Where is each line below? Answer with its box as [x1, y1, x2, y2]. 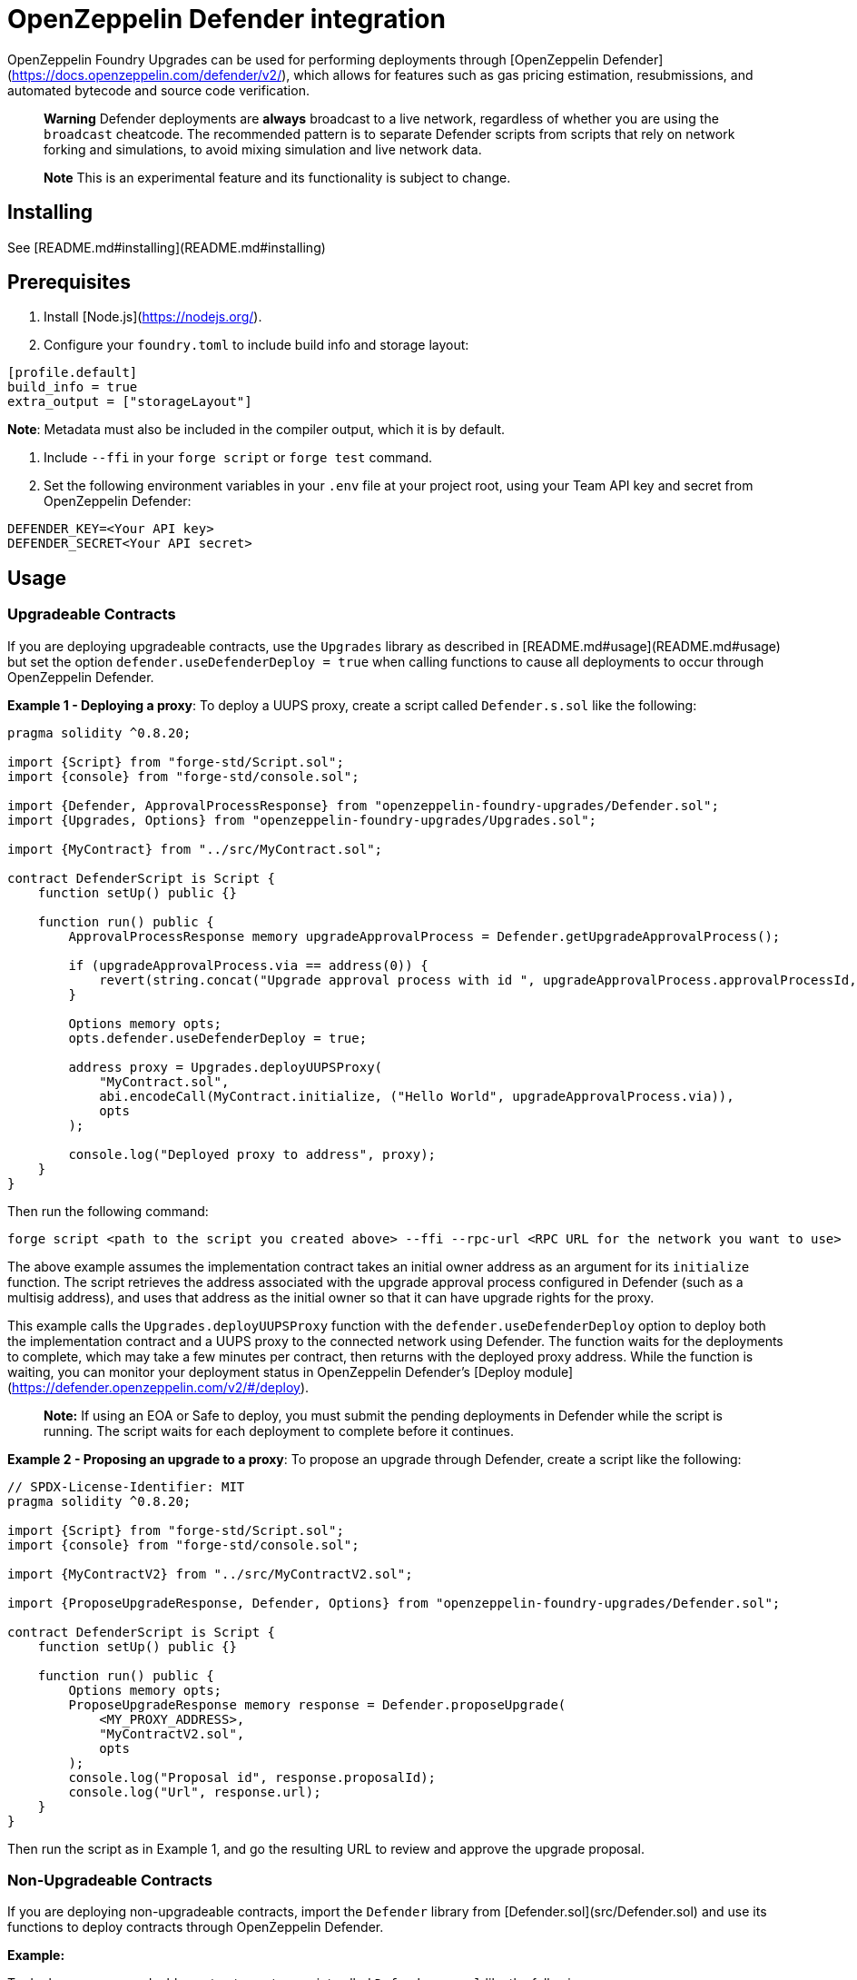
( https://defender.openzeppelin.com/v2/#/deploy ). [7, 1379, 310, 1395]
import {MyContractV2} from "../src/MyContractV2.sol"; [7, 1566, 413, 1581]
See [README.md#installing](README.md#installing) [7, 239, 326, 255]
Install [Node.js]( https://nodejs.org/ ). [44, 309, 262, 325]
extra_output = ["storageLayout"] [7, 394, 252, 410]
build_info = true [7, 380, 138, 395]
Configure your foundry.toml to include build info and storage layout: [44, 337, 469, 353]
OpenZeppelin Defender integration [7, 4, 446, 35]
